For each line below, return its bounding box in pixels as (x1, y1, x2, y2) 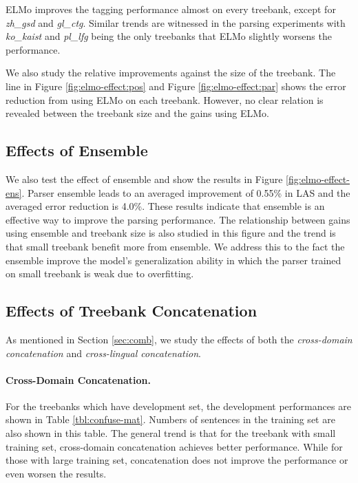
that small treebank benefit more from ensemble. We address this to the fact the (6, 239, 345, 253)
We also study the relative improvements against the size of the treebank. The (6, 65, 336, 80)
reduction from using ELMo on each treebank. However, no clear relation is (6, 92, 324, 107)
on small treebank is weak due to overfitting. (6, 266, 194, 281)
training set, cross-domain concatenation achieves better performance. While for (6, 439, 343, 453)
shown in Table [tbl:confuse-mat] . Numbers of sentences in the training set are (6, 412, 335, 427)
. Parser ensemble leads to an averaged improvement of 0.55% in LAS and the (21, 185, 350, 200)
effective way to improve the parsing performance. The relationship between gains (6, 212, 350, 226)
